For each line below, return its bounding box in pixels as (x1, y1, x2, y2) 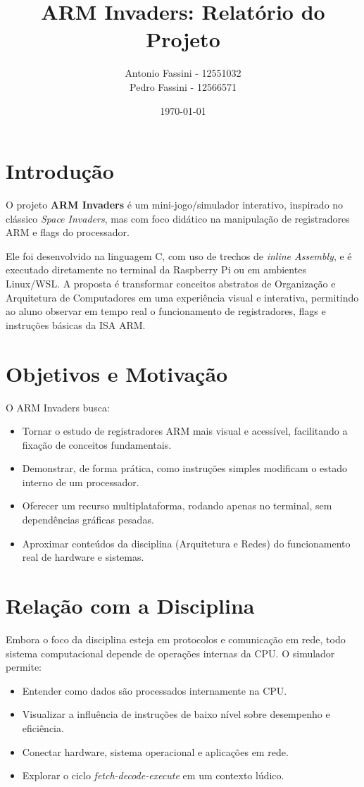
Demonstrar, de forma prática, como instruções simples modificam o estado (22, 461, 348, 476)
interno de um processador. (22, 474, 139, 489)
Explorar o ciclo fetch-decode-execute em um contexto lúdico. (22, 768, 284, 783)
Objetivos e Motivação (6, 359, 228, 388)
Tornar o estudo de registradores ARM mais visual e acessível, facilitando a (22, 423, 348, 438)
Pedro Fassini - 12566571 (130, 79, 237, 94)
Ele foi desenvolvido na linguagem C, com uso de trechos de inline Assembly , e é (6, 248, 352, 263)
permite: (6, 659, 42, 674)
